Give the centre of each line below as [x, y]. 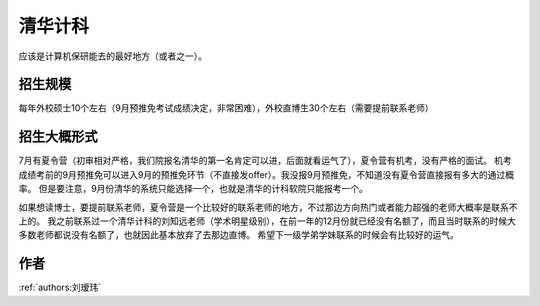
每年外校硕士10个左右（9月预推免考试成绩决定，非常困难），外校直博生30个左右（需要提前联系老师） [226, 108]
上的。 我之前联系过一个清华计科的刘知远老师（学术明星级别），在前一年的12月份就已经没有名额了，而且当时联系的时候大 [267, 221]
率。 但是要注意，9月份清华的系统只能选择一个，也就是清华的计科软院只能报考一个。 [193, 189]
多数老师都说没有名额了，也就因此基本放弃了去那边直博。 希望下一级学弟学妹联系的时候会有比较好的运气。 [238, 235]
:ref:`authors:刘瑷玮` [60, 287]
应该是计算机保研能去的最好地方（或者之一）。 [112, 56]
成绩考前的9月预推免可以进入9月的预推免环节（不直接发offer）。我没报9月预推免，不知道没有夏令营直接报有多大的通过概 [266, 174]
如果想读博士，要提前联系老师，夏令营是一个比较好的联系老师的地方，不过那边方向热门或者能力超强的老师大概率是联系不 [268, 207]
